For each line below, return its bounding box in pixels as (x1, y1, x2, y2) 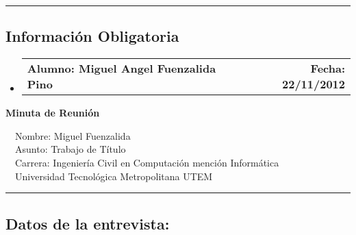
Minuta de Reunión (5, 106, 100, 120)
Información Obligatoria (5, 25, 179, 47)
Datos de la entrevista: (5, 212, 170, 234)
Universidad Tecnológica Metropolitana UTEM (14, 169, 213, 183)
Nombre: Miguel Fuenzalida (14, 128, 131, 143)
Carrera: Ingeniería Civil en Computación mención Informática (14, 155, 279, 169)
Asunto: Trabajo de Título (14, 142, 126, 156)
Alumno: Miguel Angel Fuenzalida (27, 60, 216, 77)
